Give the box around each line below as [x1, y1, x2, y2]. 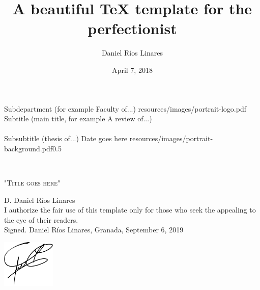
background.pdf [4, 143, 52, 153]
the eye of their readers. [4, 214, 78, 225]
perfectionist [88, 18, 177, 39]
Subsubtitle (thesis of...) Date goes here [4, 133, 128, 144]
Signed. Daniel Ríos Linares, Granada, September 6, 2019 [4, 224, 184, 235]
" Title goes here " [4, 177, 61, 188]
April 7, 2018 [112, 64, 153, 75]
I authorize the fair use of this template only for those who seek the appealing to [4, 204, 256, 215]
